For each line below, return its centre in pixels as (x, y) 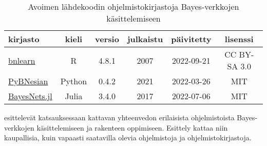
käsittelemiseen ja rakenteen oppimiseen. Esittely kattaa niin (132, 127)
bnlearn (22, 60)
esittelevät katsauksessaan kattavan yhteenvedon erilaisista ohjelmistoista (119, 117)
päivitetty (191, 39)
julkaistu (145, 39)
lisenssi (239, 39)
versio (107, 39)
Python (74, 81)
